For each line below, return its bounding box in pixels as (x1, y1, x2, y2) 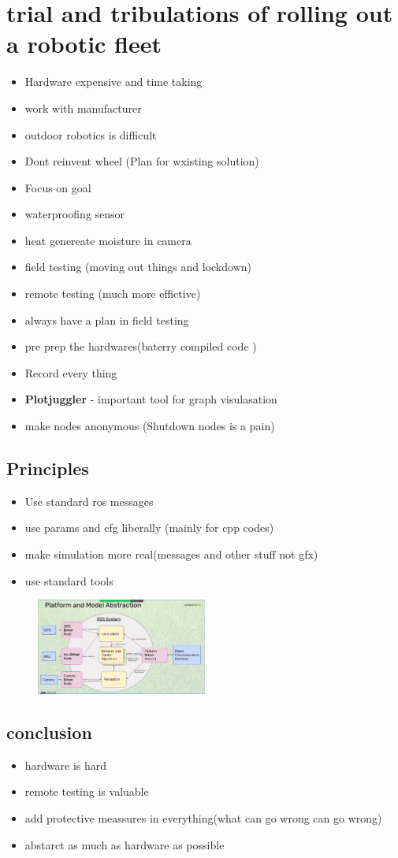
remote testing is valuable (24, 783, 149, 800)
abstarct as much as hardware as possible (24, 836, 225, 852)
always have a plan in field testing (24, 311, 189, 328)
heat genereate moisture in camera (24, 232, 192, 248)
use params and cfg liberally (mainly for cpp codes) (24, 519, 274, 536)
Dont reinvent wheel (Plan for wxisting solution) (24, 153, 259, 169)
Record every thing (24, 364, 117, 381)
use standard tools (24, 572, 113, 589)
